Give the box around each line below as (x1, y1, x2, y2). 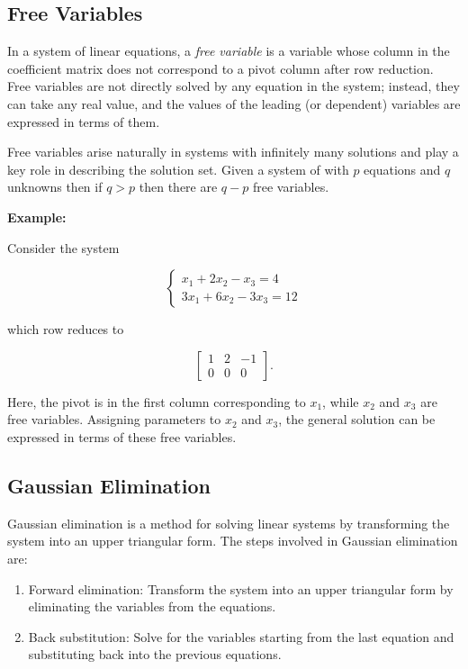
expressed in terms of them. (7, 112, 160, 131)
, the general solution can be (278, 410, 436, 429)
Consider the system (7, 238, 120, 257)
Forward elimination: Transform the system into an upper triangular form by (28, 579, 454, 598)
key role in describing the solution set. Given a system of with (7, 159, 349, 178)
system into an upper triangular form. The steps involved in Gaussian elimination (7, 531, 458, 550)
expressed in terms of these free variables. (7, 427, 237, 446)
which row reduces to (7, 320, 124, 339)
